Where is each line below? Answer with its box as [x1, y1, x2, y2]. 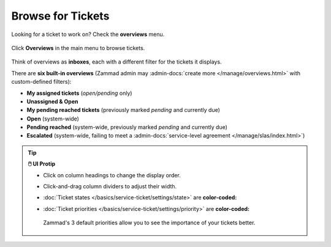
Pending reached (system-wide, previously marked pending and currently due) [26, 123, 228, 131]
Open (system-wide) [26, 115, 80, 122]
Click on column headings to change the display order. [43, 171, 181, 179]
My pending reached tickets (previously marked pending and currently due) [26, 106, 221, 114]
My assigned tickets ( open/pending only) [26, 89, 132, 97]
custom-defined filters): [11, 78, 72, 86]
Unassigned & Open [26, 98, 78, 105]
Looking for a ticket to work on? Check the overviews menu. [11, 31, 165, 38]
